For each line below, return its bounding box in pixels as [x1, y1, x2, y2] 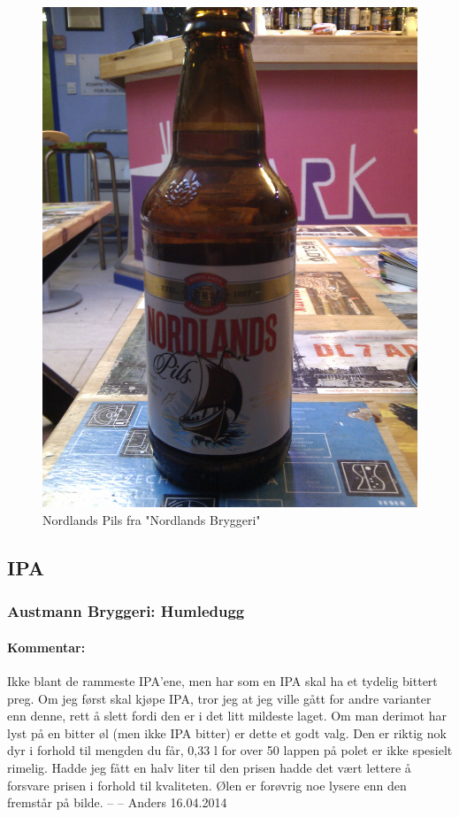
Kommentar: [7, 637, 86, 656]
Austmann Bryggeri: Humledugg [7, 600, 245, 622]
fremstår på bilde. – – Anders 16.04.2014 [7, 793, 227, 812]
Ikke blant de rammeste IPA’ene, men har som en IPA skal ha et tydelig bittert [7, 671, 438, 690]
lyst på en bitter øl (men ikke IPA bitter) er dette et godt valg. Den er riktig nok [7, 723, 447, 742]
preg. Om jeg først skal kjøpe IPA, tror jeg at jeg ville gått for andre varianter [7, 689, 432, 707]
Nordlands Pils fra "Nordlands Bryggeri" [42, 510, 261, 528]
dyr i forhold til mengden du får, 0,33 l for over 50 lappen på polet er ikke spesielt [7, 741, 453, 759]
